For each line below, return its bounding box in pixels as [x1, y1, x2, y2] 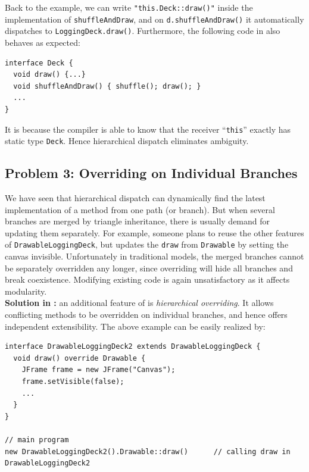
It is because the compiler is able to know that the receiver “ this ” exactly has [5, 123, 291, 135]
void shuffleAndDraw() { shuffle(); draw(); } [13, 82, 201, 90]
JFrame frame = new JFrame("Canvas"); [21, 365, 176, 374]
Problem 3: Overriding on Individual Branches [5, 164, 298, 182]
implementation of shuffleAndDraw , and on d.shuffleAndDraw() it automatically [5, 12, 304, 25]
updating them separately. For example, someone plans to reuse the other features [5, 226, 304, 239]
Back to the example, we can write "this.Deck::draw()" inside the [5, 1, 253, 13]
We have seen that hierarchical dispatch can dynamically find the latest [5, 192, 266, 204]
